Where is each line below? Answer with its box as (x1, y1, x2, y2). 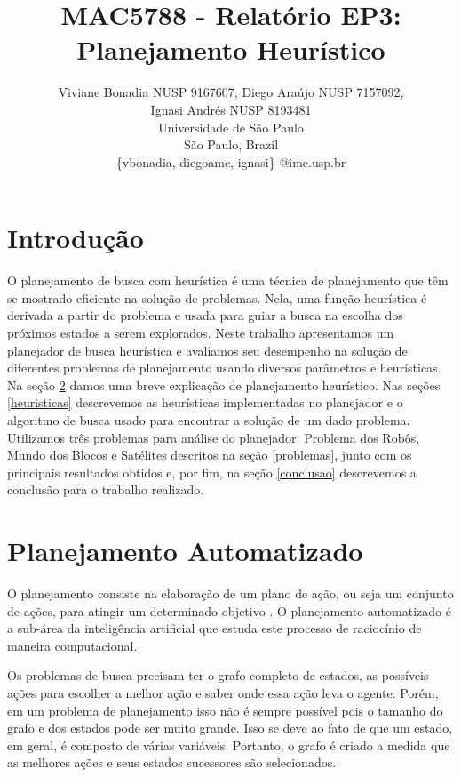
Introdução (7, 220, 144, 256)
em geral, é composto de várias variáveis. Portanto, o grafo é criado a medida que (7, 735, 450, 754)
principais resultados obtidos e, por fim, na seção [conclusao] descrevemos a (7, 462, 417, 481)
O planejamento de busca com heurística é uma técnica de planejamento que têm (7, 271, 449, 290)
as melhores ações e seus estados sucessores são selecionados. (7, 753, 337, 772)
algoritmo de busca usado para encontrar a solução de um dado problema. (7, 410, 410, 429)
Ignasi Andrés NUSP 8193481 (150, 100, 312, 118)
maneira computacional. (7, 636, 138, 654)
